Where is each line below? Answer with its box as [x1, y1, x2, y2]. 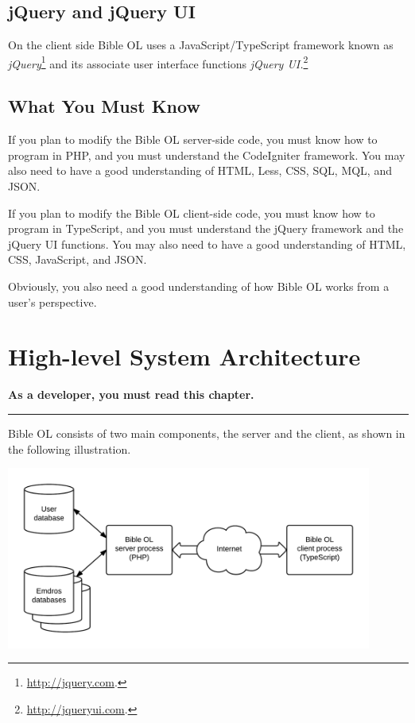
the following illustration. [8, 440, 131, 457]
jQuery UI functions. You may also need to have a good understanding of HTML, [8, 235, 406, 252]
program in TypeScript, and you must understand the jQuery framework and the [8, 220, 404, 237]
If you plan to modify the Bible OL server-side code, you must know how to [8, 131, 378, 148]
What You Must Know [8, 94, 200, 118]
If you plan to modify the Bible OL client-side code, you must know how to [8, 204, 375, 221]
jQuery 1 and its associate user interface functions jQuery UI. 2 [8, 52, 308, 72]
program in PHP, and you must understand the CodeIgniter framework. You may [8, 146, 405, 163]
